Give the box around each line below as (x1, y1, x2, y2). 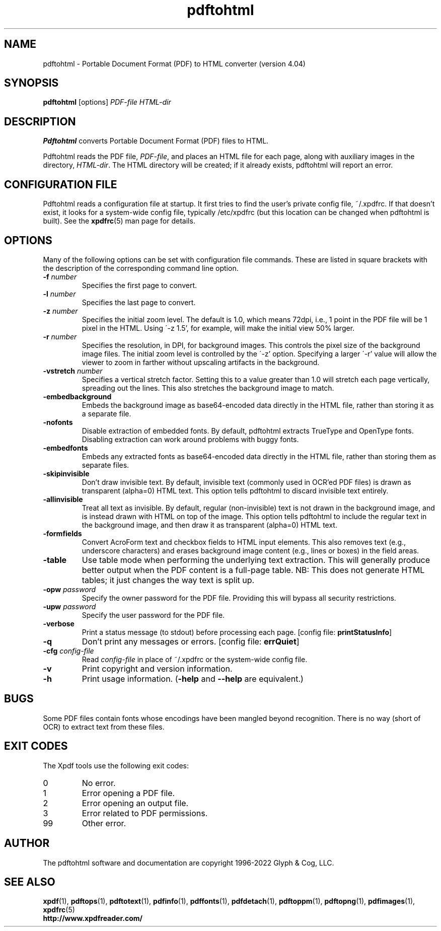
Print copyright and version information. (82, 663, 233, 674)
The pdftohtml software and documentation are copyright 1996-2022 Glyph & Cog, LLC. (43, 858, 334, 867)
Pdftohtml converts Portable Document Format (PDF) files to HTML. (43, 136, 269, 146)
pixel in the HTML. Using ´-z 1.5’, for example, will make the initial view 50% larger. (82, 323, 355, 332)
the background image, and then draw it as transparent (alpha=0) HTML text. (82, 520, 337, 529)
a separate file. (82, 409, 131, 418)
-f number (43, 272, 77, 281)
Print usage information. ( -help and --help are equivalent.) (82, 673, 304, 684)
